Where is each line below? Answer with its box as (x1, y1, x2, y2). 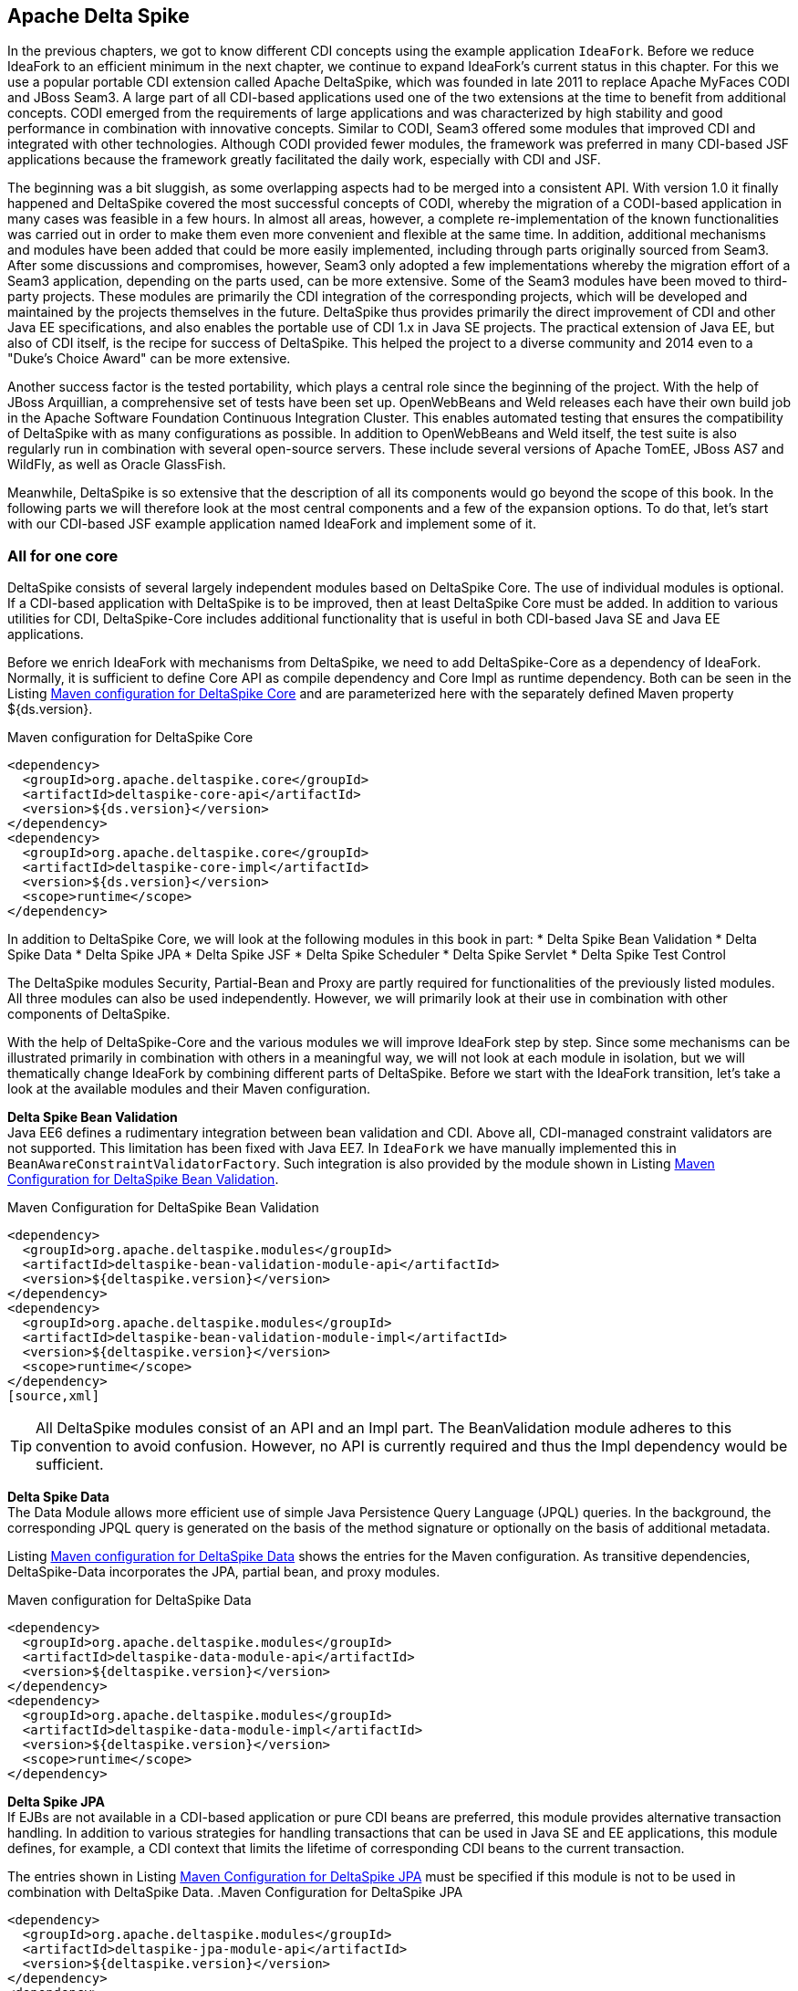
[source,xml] (7, 1388, 100, 1404)
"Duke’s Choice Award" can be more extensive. (7, 351, 291, 367)
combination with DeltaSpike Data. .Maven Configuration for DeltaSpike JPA (7, 1884, 463, 1901)
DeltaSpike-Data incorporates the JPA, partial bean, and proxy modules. (7, 1564, 440, 1580)
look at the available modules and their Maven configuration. (7, 1081, 370, 1097)
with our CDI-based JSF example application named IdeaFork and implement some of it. (7, 516, 536, 532)
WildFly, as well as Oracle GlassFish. (7, 456, 226, 473)
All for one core (7, 546, 119, 565)
